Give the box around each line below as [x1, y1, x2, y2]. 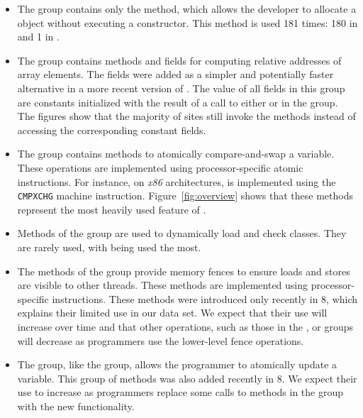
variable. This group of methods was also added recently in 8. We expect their [17, 370, 357, 385]
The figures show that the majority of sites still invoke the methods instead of [17, 109, 356, 123]
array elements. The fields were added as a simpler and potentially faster [17, 67, 334, 82]
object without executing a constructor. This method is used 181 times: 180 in [17, 15, 358, 30]
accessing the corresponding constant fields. [17, 122, 206, 137]
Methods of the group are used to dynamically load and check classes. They [17, 226, 347, 241]
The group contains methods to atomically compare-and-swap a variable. [17, 146, 335, 161]
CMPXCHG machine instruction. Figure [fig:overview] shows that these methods [17, 188, 353, 203]
